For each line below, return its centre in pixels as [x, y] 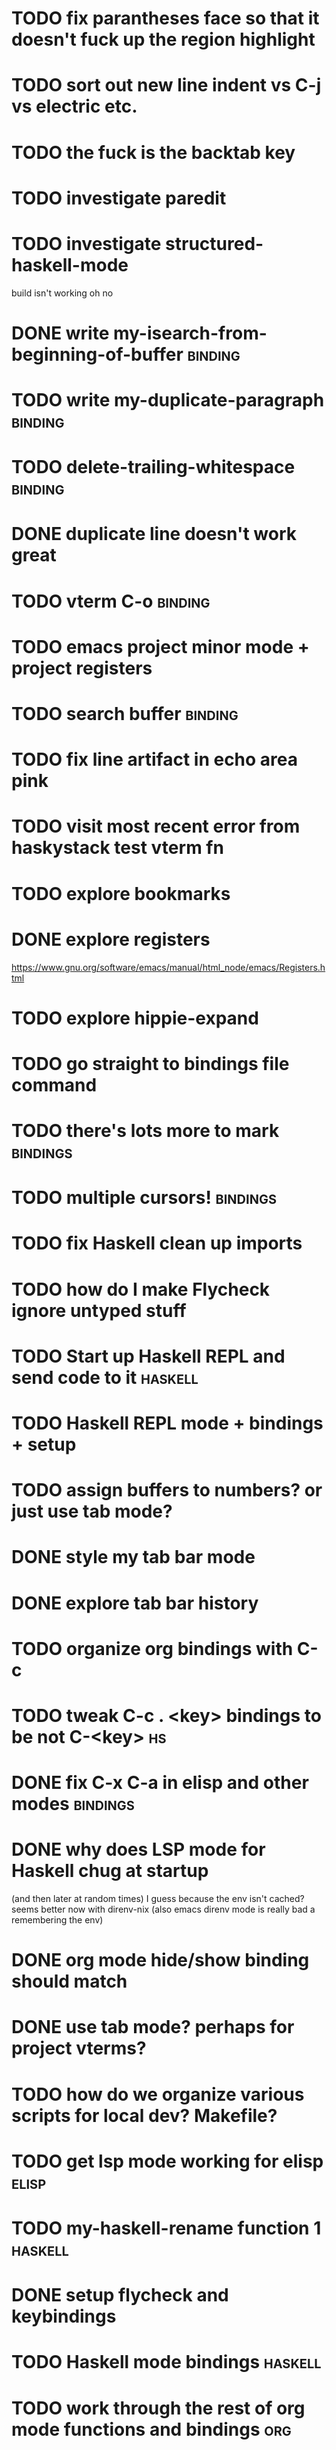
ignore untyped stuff [99, 1310]
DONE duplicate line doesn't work [154, 534]
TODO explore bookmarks [121, 893]
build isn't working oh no [62, 293]
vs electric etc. [74, 106]
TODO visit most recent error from [156, 826]
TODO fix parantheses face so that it [165, 18]
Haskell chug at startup [110, 1871]
